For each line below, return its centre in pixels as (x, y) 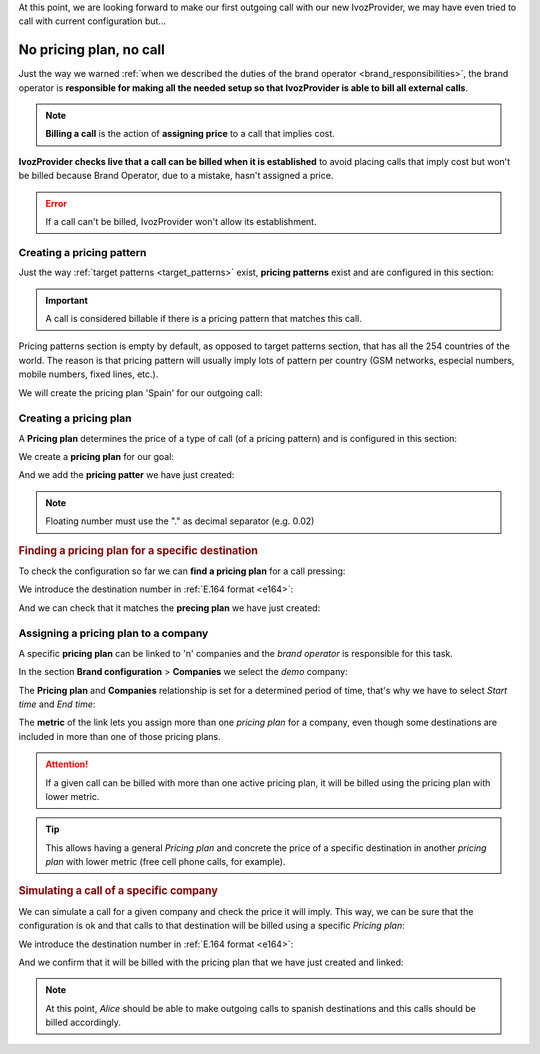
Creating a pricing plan (75, 418)
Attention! (67, 764)
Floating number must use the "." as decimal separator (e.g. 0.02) (180, 521)
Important (67, 300)
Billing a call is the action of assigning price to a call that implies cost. (190, 134)
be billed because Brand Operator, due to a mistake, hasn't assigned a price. (176, 176)
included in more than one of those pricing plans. (119, 736)
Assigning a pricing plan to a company (113, 633)
